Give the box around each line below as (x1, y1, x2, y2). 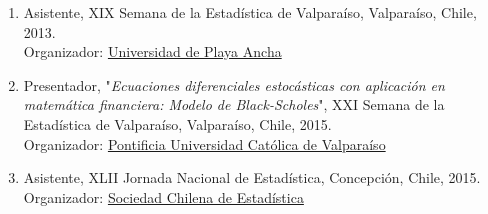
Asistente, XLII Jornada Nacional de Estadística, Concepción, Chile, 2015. (23, 167, 481, 188)
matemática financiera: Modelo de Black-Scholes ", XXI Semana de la (23, 94, 445, 115)
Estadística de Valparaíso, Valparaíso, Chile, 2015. (23, 113, 332, 134)
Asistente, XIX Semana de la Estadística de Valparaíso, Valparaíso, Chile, (23, 2, 477, 22)
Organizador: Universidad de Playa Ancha (23, 41, 282, 62)
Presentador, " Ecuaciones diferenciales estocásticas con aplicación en (23, 74, 445, 95)
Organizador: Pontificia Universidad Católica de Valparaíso (23, 133, 386, 154)
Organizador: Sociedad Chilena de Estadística (23, 186, 304, 207)
